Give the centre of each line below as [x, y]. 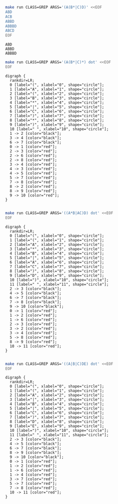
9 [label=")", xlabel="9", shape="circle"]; [57, 124]
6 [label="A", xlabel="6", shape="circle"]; [57, 262]
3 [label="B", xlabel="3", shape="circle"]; [57, 98]
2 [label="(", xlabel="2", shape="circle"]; [57, 93]
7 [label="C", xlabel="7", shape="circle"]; [57, 267]
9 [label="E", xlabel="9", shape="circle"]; [57, 426]
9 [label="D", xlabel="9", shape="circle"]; [57, 275]
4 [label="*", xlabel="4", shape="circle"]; [57, 103]
